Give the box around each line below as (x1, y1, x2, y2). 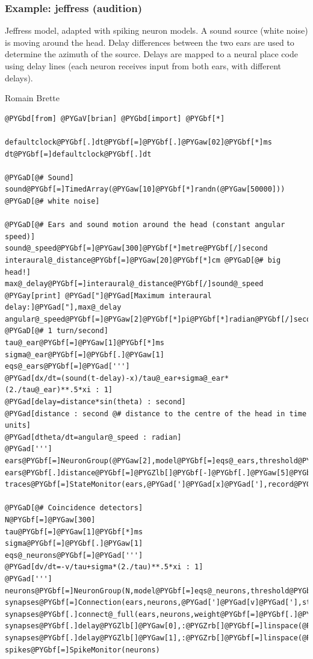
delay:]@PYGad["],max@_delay (5, 303, 122, 312)
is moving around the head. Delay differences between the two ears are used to (5, 36, 294, 48)
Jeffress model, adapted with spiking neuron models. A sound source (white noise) (5, 24, 308, 37)
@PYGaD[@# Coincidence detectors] (5, 504, 143, 513)
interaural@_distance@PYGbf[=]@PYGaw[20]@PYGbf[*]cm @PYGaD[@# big (5, 255, 281, 264)
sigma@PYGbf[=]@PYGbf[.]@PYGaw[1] (5, 539, 143, 548)
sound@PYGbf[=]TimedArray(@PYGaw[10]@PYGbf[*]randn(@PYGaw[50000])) (5, 185, 285, 194)
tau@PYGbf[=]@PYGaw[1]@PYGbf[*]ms (5, 527, 143, 536)
